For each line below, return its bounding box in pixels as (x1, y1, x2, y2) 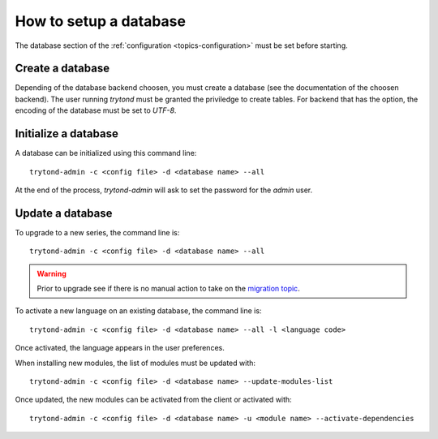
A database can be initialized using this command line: (15, 148, 197, 158)
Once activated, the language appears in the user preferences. (15, 343, 225, 353)
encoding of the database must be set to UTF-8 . (15, 105, 177, 115)
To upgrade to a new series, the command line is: (15, 227, 180, 237)
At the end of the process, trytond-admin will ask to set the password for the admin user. (15, 185, 312, 195)
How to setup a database (15, 12, 187, 30)
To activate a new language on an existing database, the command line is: (15, 306, 262, 316)
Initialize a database (15, 127, 119, 141)
